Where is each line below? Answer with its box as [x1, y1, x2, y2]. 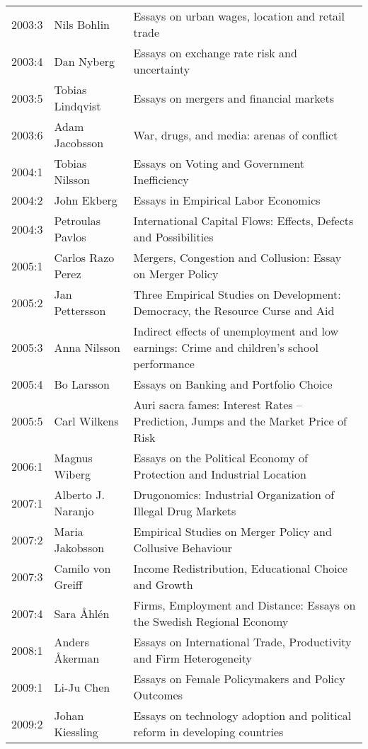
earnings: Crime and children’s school [133, 339, 318, 355]
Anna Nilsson [54, 339, 120, 355]
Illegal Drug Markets [133, 503, 236, 519]
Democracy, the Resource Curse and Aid [133, 302, 335, 319]
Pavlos [54, 229, 86, 245]
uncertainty [133, 61, 190, 77]
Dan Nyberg [54, 52, 115, 69]
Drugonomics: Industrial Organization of [133, 486, 335, 503]
